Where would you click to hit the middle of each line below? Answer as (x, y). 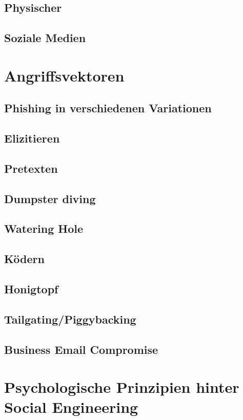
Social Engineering (71, 407)
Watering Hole (44, 228)
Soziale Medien (45, 38)
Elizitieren (32, 138)
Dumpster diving (50, 198)
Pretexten (31, 168)
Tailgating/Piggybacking (70, 319)
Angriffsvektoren (64, 75)
